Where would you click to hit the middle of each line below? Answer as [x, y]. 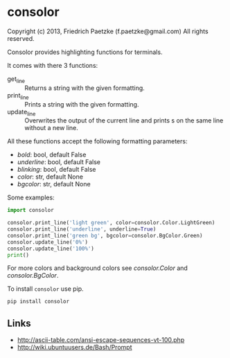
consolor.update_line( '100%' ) [51, 249]
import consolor [30, 211]
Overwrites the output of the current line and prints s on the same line [124, 120]
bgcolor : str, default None [54, 184]
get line [16, 79]
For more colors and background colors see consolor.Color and [98, 268]
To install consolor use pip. [46, 289]
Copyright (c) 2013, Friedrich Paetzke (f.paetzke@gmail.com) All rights [108, 31]
